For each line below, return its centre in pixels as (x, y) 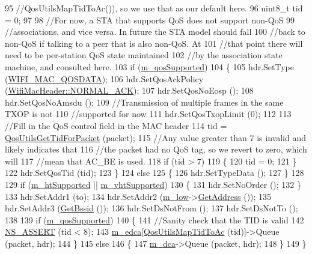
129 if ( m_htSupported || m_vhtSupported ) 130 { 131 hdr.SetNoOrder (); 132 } (153, 184)
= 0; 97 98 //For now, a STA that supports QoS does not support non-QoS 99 (150, 20)
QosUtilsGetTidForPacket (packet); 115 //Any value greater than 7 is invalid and (155, 137)
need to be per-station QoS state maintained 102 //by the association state (144, 55)
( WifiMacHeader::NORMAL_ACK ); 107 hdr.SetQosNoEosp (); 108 (129, 90)
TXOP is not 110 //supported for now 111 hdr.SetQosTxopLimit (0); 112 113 (148, 114)
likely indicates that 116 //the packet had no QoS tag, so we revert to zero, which (156, 149)
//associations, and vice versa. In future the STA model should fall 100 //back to (155, 32)
